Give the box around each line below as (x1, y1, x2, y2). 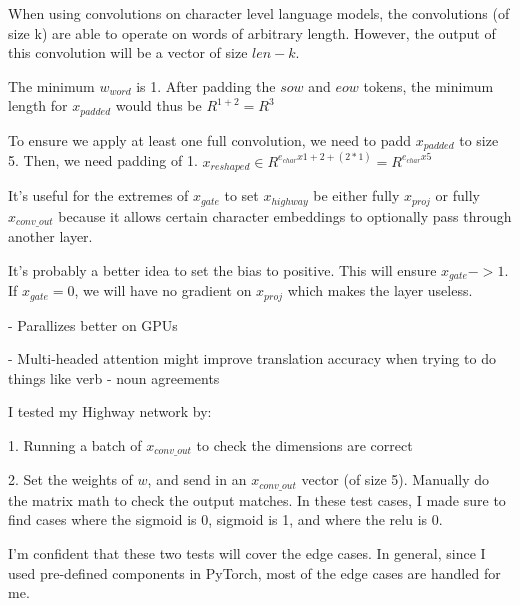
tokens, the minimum (363, 75, 494, 96)
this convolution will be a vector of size (8, 42, 248, 63)
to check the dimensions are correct (196, 434, 413, 455)
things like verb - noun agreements (8, 367, 220, 388)
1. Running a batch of (8, 434, 142, 455)
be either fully (313, 185, 400, 206)
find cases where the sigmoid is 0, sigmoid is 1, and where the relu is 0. (8, 509, 443, 530)
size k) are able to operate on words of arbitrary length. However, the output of (8, 22, 496, 43)
